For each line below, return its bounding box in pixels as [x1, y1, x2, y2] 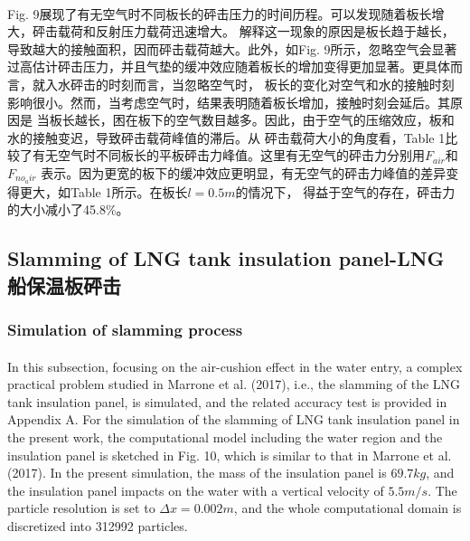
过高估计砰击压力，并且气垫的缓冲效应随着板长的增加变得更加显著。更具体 [7, 57, 450, 76]
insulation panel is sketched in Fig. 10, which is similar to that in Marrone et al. [7, 445, 452, 464]
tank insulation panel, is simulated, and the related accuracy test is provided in [7, 392, 447, 411]
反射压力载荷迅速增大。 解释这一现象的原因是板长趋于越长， [95, 22, 455, 41]
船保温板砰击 [7, 270, 121, 299]
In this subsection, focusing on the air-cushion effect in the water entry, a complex [7, 356, 463, 375]
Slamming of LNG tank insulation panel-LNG [7, 244, 445, 272]
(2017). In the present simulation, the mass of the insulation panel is [7, 463, 387, 482]
